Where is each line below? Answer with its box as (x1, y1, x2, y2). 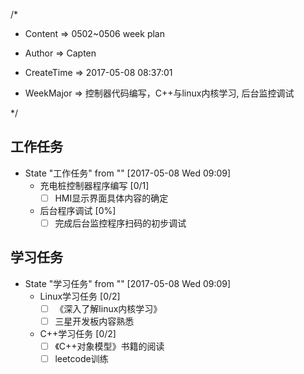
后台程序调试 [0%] (39, 204, 117, 216)
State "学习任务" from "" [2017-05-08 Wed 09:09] (24, 277, 232, 289)
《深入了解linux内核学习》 (54, 302, 163, 314)
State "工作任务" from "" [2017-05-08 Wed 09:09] (24, 167, 232, 179)
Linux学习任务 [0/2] (39, 290, 121, 302)
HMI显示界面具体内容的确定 (54, 192, 169, 204)
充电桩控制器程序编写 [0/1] (39, 179, 150, 191)
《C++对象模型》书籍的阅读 (54, 340, 165, 352)
